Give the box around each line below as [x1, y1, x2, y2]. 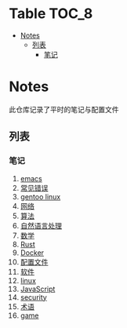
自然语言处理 [20, 220, 62, 230]
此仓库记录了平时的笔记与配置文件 [9, 104, 119, 114]
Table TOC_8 [9, 5, 93, 23]
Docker [20, 248, 45, 257]
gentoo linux [20, 191, 61, 201]
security [20, 292, 48, 302]
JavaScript [20, 284, 56, 293]
